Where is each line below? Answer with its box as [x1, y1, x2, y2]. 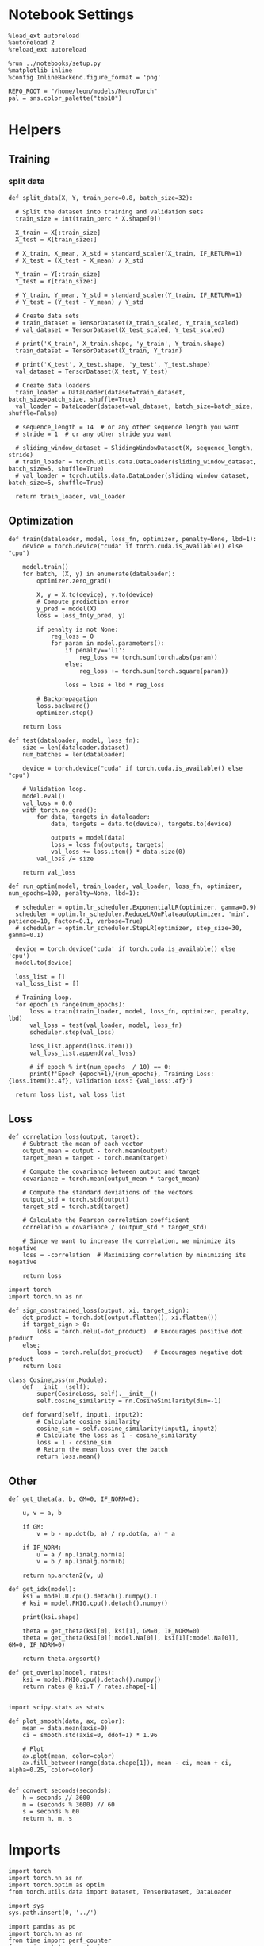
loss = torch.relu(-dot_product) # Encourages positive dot [36, 1328, 243, 1336]
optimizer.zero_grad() [36, 577, 112, 585]
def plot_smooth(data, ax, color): [8, 1717, 126, 1725]
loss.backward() [36, 702, 90, 710]
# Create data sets [15, 312, 80, 320]
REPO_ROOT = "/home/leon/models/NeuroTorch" [8, 87, 158, 95]
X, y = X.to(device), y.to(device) [36, 590, 155, 598]
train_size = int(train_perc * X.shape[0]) [15, 214, 161, 223]
